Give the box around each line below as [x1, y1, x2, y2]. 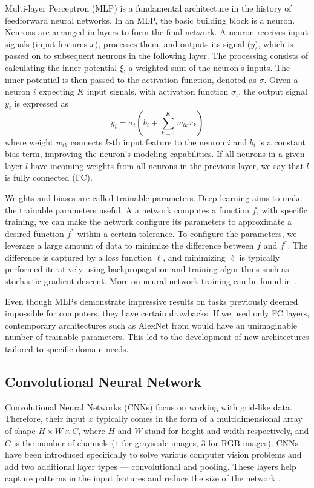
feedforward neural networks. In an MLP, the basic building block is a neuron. [5, 13, 295, 26]
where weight [5, 135, 54, 148]
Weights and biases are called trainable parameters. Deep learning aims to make [5, 191, 302, 204]
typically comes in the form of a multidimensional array [96, 412, 303, 425]
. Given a [264, 73, 298, 85]
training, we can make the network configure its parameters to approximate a [5, 215, 292, 228]
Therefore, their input [5, 412, 86, 425]
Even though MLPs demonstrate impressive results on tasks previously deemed [5, 295, 298, 307]
